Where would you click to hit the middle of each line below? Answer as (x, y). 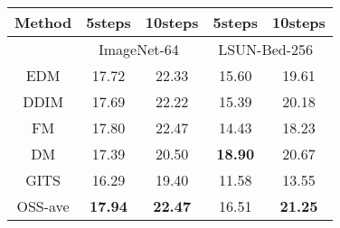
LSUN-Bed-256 (266, 49)
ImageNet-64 (138, 49)
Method (43, 22)
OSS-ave (43, 206)
